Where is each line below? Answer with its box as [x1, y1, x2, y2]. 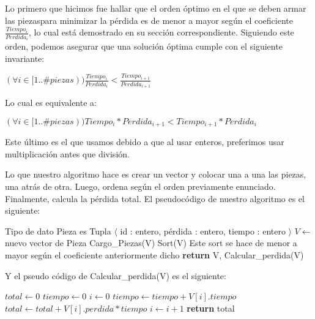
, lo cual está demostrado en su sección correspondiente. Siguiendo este [29, 26, 294, 39]
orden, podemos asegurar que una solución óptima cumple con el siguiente [5, 40, 283, 53]
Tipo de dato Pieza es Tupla [5, 224, 111, 237]
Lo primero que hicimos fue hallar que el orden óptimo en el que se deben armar [5, 2, 306, 14]
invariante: [5, 51, 45, 64]
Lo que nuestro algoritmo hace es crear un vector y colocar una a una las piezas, [5, 168, 306, 181]
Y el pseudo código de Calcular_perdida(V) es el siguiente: [5, 269, 226, 282]
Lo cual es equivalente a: [5, 96, 97, 109]
